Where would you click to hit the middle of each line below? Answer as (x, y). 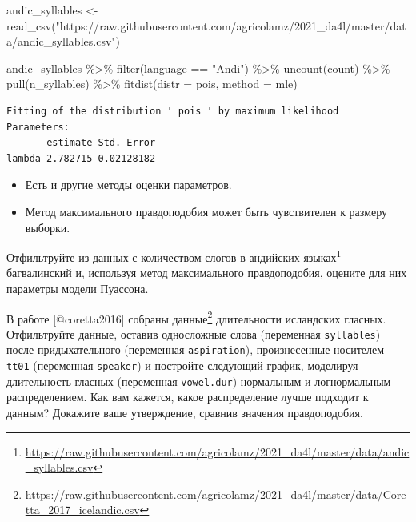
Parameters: (38, 127)
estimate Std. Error (101, 143)
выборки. (48, 227)
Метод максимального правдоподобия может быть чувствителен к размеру (206, 211)
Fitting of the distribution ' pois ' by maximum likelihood (173, 111)
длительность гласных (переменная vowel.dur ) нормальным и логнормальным (199, 381)
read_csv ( (31, 25)
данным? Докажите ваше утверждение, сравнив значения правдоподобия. (185, 413)
